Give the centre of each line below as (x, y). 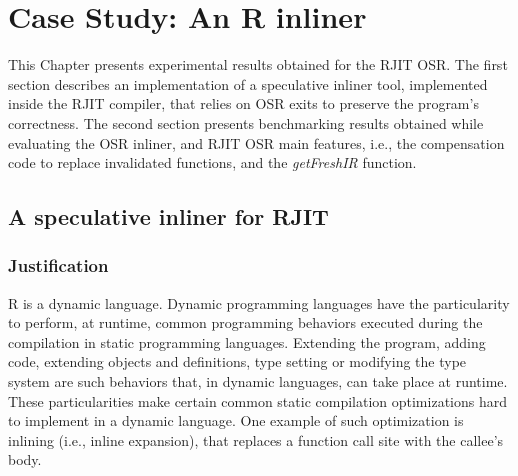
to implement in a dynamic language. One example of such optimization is (236, 420)
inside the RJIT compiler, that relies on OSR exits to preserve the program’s (243, 103)
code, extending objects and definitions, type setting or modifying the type (237, 361)
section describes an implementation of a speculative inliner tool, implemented (248, 83)
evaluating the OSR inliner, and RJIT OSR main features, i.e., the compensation (256, 142)
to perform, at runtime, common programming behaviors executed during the (245, 322)
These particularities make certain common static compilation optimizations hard (257, 400)
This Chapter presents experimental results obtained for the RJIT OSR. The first (258, 64)
